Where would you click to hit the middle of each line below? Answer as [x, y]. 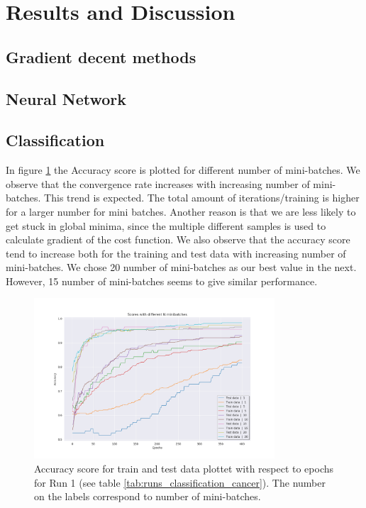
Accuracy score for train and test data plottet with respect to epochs [184, 468]
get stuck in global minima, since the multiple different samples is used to [166, 225]
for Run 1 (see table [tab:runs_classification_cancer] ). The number [180, 482]
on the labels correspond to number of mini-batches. [148, 496]
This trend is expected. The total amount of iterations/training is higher [202, 198]
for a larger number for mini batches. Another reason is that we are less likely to [181, 211]
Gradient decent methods [101, 56]
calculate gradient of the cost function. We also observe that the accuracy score [178, 239]
